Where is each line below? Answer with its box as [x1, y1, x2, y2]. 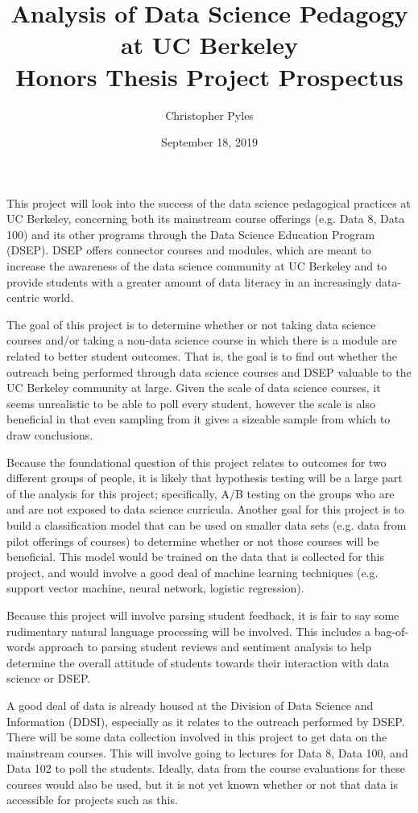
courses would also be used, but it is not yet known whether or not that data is [6, 775, 398, 792]
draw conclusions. [6, 427, 93, 443]
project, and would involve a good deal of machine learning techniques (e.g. [6, 563, 379, 580]
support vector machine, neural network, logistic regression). [6, 580, 304, 596]
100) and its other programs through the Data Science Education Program [6, 225, 375, 242]
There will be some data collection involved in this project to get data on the [6, 728, 387, 745]
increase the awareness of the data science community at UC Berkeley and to [6, 258, 387, 274]
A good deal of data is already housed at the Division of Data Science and [6, 696, 374, 713]
